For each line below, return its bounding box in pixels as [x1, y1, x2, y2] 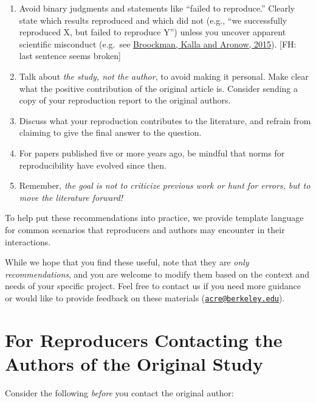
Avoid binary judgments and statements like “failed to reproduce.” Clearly [19, 2, 295, 14]
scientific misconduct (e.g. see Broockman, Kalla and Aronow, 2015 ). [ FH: [19, 37, 297, 50]
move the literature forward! [19, 191, 123, 203]
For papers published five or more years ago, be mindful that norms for [19, 146, 285, 159]
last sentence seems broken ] [19, 49, 121, 62]
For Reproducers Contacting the [5, 327, 283, 352]
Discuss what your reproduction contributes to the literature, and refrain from [19, 114, 311, 127]
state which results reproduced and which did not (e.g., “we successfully [19, 13, 287, 26]
